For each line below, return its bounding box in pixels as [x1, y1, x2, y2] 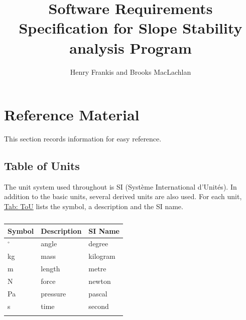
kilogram [88, 251, 115, 261]
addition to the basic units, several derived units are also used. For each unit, [4, 191, 242, 202]
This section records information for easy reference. [4, 133, 162, 144]
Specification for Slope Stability [19, 18, 242, 38]
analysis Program [69, 37, 192, 58]
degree [88, 238, 108, 249]
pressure [41, 288, 66, 298]
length [41, 263, 60, 274]
